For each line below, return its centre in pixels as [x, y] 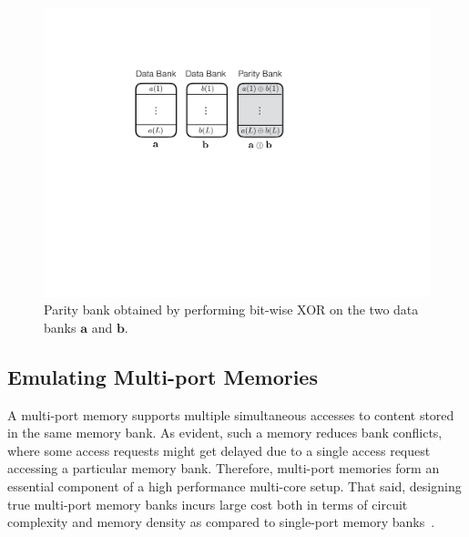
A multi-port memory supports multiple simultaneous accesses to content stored [231, 414]
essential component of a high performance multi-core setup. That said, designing [234, 485]
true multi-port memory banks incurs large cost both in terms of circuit [208, 504]
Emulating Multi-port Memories [163, 376]
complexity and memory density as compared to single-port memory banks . [221, 522]
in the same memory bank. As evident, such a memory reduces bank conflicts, [225, 433]
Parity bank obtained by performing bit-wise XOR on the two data [231, 310]
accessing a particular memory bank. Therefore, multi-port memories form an [224, 468]
